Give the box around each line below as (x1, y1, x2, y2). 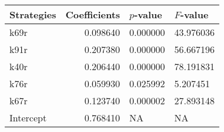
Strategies (9, 8, 56, 21)
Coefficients (65, 8, 121, 21)
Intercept (9, 111, 47, 124)
